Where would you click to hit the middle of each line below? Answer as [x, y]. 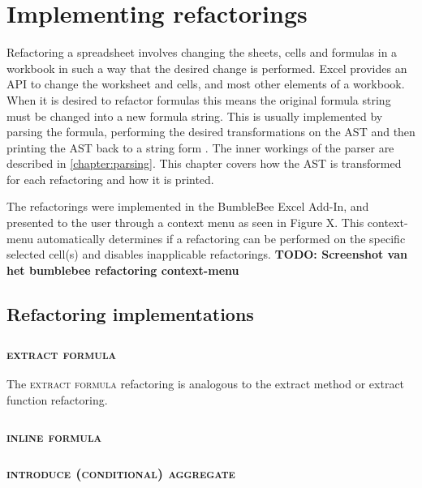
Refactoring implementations [130, 313]
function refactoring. [57, 400]
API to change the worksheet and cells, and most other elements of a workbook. [206, 84]
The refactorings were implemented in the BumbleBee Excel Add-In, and [188, 206]
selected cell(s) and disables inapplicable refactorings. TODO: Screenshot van [207, 254]
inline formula [54, 436]
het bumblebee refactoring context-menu [123, 270]
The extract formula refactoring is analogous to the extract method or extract [206, 384]
